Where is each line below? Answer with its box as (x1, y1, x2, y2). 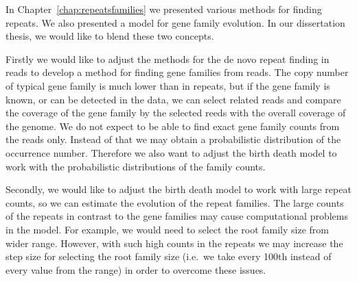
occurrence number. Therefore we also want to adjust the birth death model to (5, 145, 337, 159)
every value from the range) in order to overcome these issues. (5, 262, 266, 277)
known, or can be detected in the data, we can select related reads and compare (5, 92, 341, 106)
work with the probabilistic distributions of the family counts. (5, 159, 266, 173)
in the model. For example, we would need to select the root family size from (5, 222, 329, 236)
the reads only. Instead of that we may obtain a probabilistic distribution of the (5, 132, 341, 146)
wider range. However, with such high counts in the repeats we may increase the (5, 235, 343, 250)
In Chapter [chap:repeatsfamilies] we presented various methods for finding (5, 2, 322, 16)
